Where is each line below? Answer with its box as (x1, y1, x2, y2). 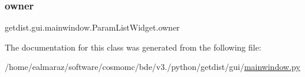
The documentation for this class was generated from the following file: (5, 41, 261, 53)
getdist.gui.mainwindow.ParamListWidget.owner (5, 21, 180, 34)
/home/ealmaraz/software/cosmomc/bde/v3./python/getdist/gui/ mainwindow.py (5, 61, 300, 73)
